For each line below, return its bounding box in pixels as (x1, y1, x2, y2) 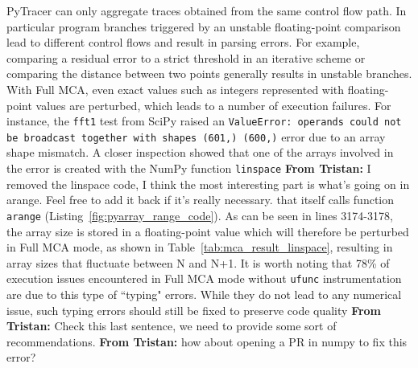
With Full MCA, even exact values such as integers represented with (6, 80, 345, 97)
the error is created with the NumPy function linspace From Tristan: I (6, 160, 371, 177)
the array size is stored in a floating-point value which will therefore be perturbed (6, 223, 409, 239)
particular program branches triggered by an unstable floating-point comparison (6, 18, 401, 35)
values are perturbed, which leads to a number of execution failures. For (35, 96, 391, 113)
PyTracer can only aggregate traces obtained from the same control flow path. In (6, 2, 407, 18)
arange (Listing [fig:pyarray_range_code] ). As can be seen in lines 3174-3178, (6, 206, 393, 223)
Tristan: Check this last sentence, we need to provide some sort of (6, 317, 337, 334)
